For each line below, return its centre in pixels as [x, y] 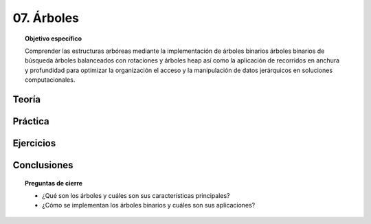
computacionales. [50, 80]
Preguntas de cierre [54, 183]
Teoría [27, 99]
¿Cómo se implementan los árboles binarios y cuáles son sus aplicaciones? [149, 205]
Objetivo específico [54, 38]
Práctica [31, 121]
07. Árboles [46, 18]
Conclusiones [43, 165]
